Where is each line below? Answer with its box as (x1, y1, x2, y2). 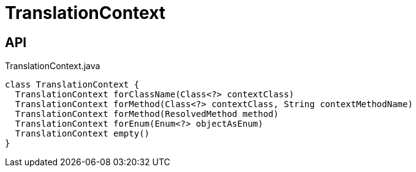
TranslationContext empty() (15, 129, 150, 139)
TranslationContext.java (5, 61, 100, 72)
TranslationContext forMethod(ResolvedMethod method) (15, 109, 279, 119)
